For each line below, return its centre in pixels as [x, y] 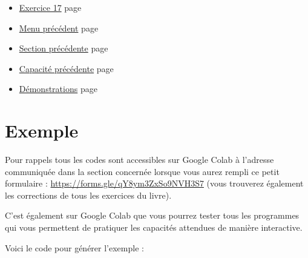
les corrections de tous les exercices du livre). [88, 195]
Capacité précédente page [66, 68]
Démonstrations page [58, 89]
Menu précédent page [59, 28]
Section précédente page [64, 48]
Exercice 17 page [50, 7]
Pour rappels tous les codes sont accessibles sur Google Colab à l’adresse [139, 160]
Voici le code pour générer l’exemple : [74, 247]
